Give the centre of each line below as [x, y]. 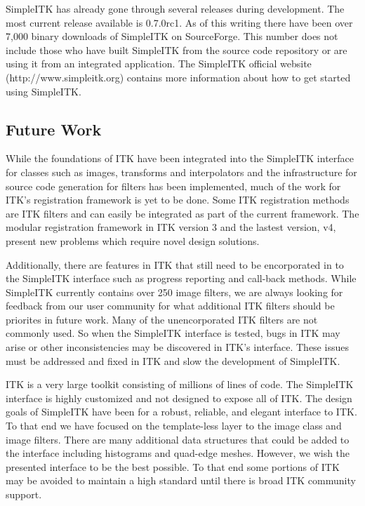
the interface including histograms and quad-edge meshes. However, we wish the [178, 453]
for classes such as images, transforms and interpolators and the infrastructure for [181, 172]
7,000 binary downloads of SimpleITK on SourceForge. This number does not [172, 36]
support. [24, 494]
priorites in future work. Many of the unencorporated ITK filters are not [162, 319]
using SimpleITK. [44, 91]
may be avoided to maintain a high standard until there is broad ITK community [181, 480]
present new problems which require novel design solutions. [133, 240]
